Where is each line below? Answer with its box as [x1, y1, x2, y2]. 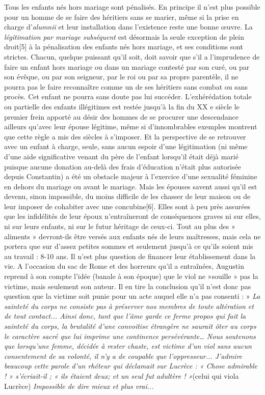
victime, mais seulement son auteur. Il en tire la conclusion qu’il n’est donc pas [4, 280, 251, 291]
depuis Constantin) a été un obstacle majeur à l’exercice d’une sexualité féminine [4, 171, 257, 182]
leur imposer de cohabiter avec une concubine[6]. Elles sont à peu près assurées [4, 201, 251, 211]
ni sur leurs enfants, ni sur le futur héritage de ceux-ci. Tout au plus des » [4, 221, 235, 232]
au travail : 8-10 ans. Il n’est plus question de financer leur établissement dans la [4, 250, 256, 261]
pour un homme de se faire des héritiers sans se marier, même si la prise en [4, 11, 239, 22]
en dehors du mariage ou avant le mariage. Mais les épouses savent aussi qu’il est [4, 181, 257, 191]
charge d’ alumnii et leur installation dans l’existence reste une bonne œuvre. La [4, 21, 253, 32]
